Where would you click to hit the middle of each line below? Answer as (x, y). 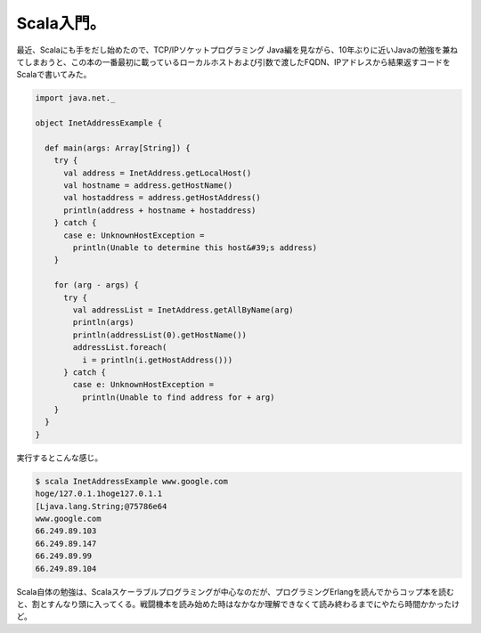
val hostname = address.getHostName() (148, 186)
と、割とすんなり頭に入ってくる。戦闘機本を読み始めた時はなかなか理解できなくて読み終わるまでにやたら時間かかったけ (238, 604)
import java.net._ (75, 98)
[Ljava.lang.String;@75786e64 (101, 506)
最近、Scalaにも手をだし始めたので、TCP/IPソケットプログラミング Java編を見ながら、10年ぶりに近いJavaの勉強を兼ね (237, 50)
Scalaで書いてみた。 (54, 75)
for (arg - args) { (97, 285)
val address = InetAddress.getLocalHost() (158, 173)
